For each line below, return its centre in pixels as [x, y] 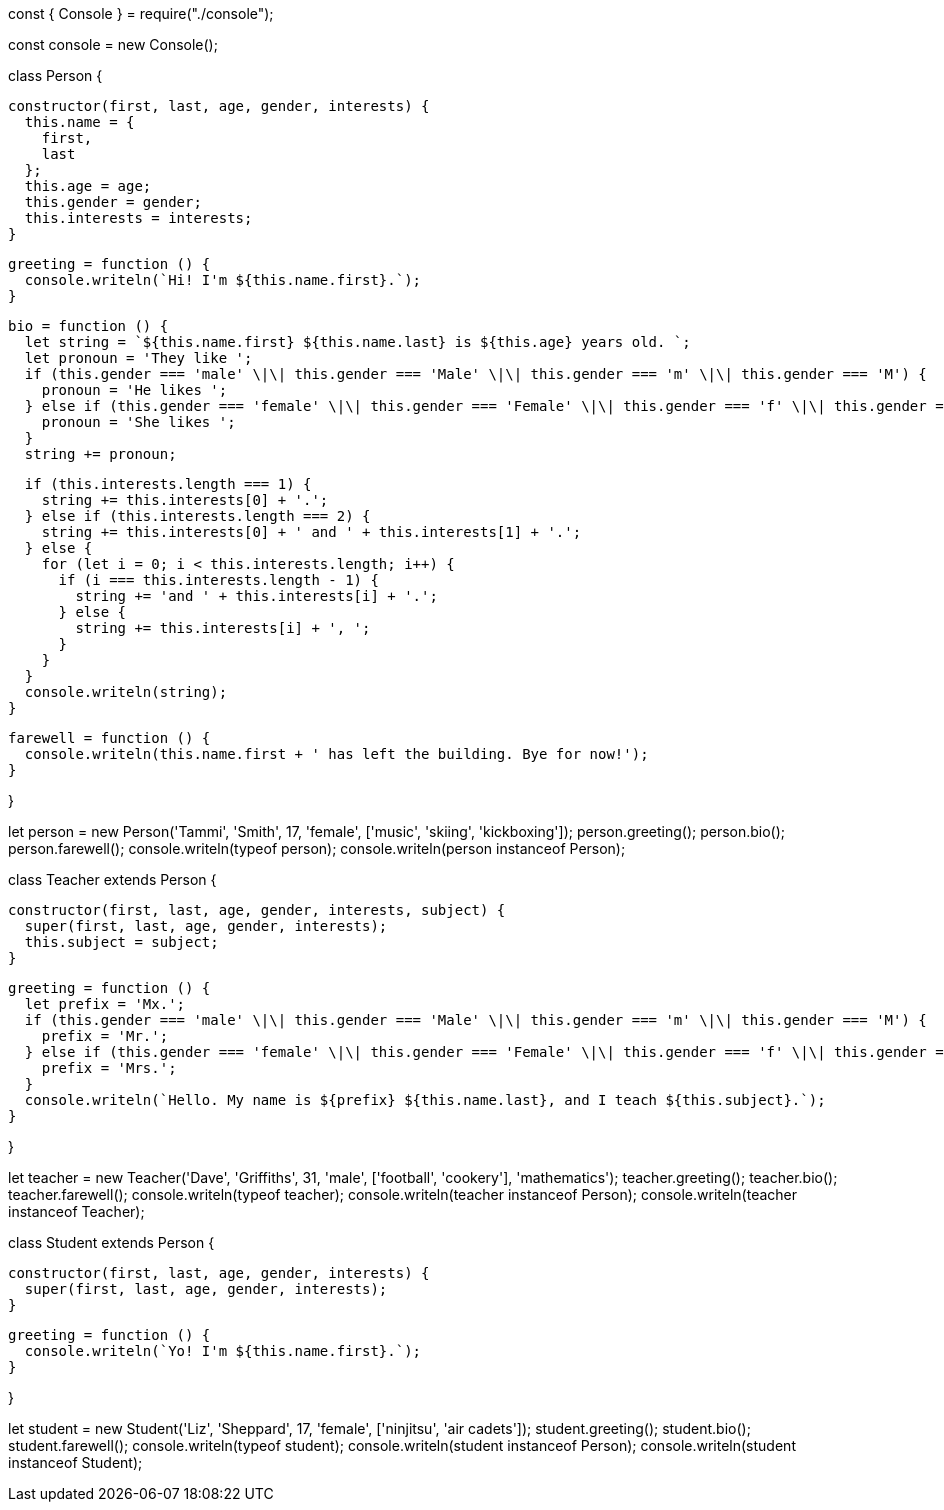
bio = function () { [88, 326]
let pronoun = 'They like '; [138, 358]
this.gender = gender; [113, 202]
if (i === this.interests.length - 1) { [218, 580]
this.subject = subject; [121, 942]
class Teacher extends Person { [112, 879]
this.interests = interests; [138, 218]
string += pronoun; [100, 454]
